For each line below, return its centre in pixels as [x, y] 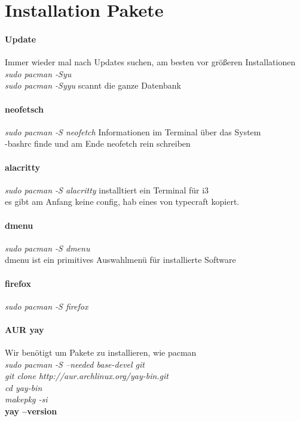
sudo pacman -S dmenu [48, 248]
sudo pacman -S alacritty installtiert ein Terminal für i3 [107, 190]
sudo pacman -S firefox [47, 306]
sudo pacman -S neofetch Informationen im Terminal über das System [133, 131]
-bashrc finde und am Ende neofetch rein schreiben [98, 143]
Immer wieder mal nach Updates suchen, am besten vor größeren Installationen [150, 62]
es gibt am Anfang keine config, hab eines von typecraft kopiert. [122, 202]
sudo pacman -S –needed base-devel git [75, 364]
